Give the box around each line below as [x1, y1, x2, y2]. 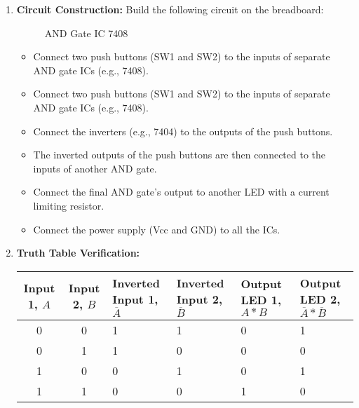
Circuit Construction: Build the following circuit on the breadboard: [16, 2, 324, 16]
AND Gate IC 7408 [44, 25, 128, 40]
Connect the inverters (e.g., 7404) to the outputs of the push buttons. [33, 123, 333, 138]
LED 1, [241, 291, 282, 308]
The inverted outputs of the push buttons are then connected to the [33, 147, 326, 162]
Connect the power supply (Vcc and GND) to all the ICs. [33, 222, 280, 236]
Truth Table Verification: [16, 245, 140, 260]
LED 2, [299, 290, 341, 307]
